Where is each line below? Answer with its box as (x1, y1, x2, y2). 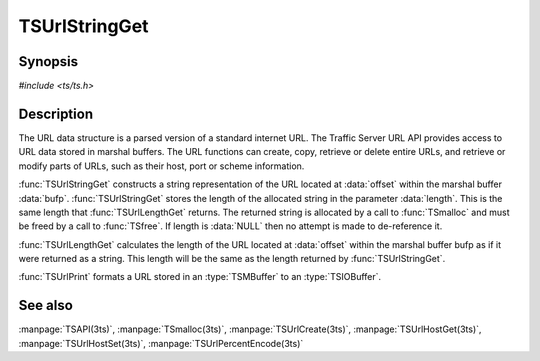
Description (18, 105, 94, 122)
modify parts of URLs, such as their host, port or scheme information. (18, 160, 305, 172)
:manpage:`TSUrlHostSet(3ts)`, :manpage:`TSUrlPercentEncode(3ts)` (18, 337, 304, 349)
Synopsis (18, 53, 79, 70)
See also (18, 297, 74, 314)
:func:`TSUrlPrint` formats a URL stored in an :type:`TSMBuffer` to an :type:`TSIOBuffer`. (18, 271, 382, 283)
